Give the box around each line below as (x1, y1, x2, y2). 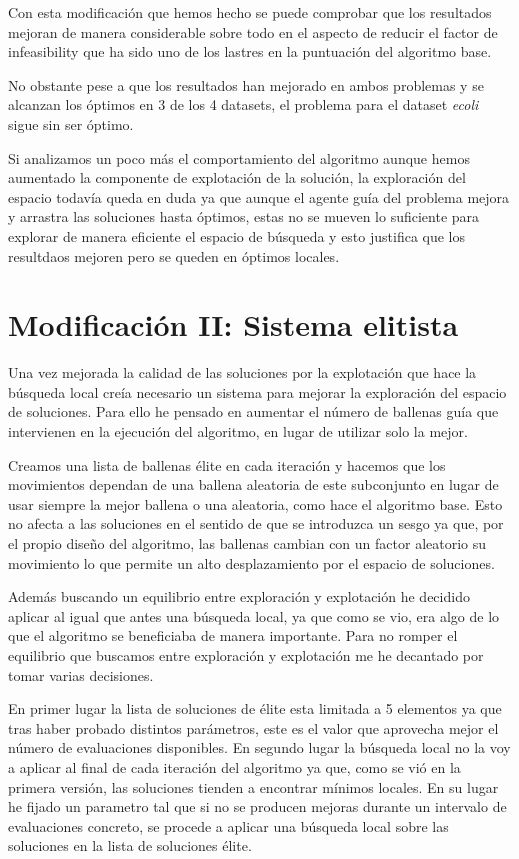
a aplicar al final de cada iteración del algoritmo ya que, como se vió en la (8, 756, 461, 777)
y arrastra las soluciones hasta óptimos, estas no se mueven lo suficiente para (8, 206, 480, 227)
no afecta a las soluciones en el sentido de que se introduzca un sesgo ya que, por (8, 513, 504, 534)
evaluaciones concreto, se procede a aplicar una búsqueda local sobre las (8, 815, 449, 836)
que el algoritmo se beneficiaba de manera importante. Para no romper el (8, 625, 458, 646)
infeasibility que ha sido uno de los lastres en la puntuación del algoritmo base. (8, 41, 492, 62)
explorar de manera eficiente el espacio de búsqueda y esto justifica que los (8, 225, 466, 246)
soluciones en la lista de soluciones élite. (8, 835, 252, 856)
